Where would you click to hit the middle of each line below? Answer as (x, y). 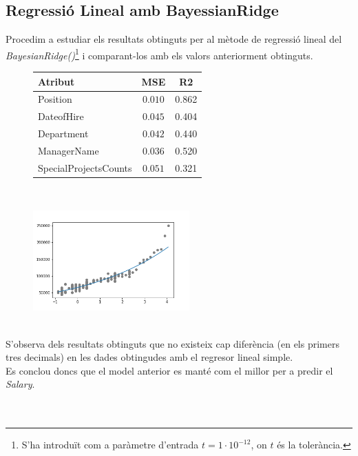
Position (55, 99)
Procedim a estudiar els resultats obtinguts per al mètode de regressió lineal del (174, 39)
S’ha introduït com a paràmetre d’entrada (110, 445)
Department (63, 133)
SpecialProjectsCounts (85, 167)
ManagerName (69, 150)
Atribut (56, 81)
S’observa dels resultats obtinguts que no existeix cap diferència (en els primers (172, 343)
